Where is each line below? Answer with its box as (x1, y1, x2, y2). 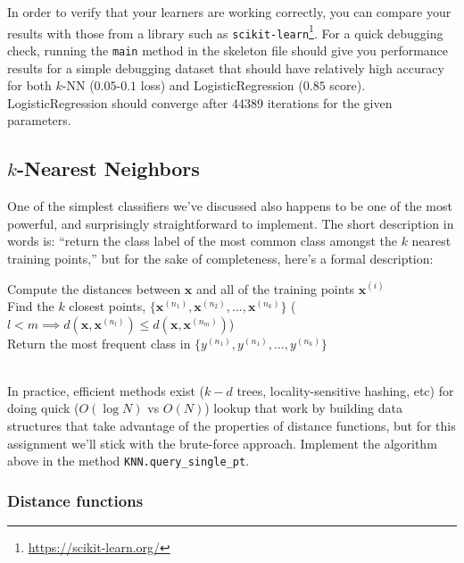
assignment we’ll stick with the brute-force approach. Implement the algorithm (7, 433, 437, 452)
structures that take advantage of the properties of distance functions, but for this (7, 416, 456, 435)
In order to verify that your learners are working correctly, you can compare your (7, 3, 452, 21)
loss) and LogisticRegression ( (140, 76, 303, 95)
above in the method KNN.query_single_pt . (7, 451, 249, 470)
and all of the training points (196, 279, 355, 298)
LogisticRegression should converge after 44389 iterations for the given (7, 93, 393, 112)
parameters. (7, 111, 71, 130)
